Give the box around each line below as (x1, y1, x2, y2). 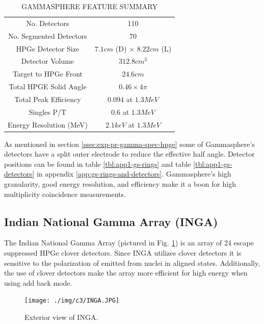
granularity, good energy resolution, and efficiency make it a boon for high (4, 179, 236, 189)
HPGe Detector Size (16, 43, 80, 54)
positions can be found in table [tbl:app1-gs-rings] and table (4, 158, 191, 169)
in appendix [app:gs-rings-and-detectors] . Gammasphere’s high (36, 168, 231, 179)
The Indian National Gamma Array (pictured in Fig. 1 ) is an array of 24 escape (4, 237, 254, 248)
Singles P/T (29, 106, 67, 117)
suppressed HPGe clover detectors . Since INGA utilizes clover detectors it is (4, 247, 242, 258)
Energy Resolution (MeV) (8, 119, 88, 130)
